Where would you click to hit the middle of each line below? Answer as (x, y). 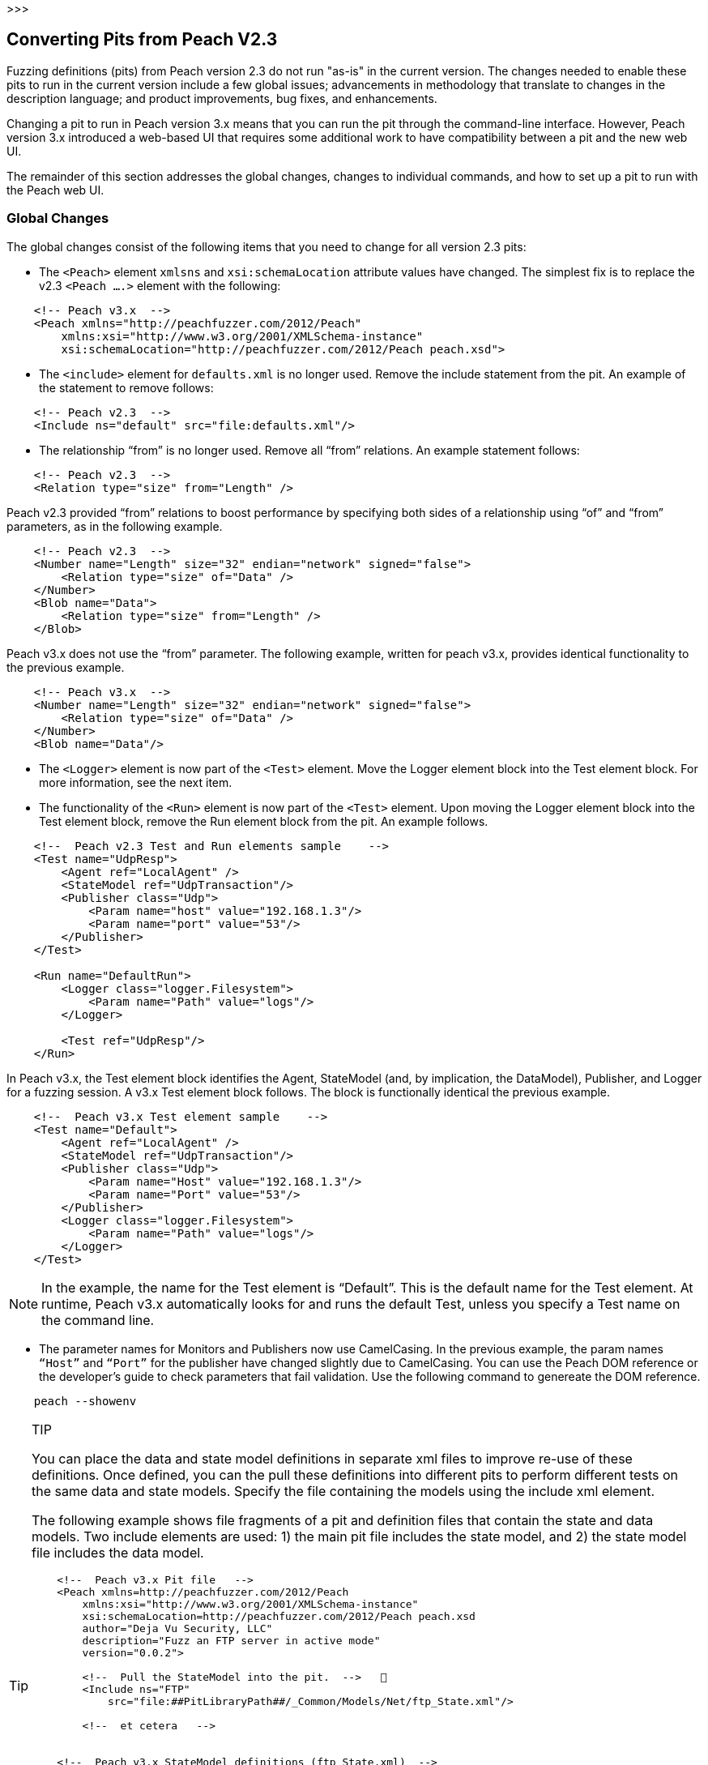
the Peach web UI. (55, 190)
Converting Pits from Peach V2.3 (142, 40)
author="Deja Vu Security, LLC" (177, 1628)
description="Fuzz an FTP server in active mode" (231, 1640)
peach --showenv (85, 1401)
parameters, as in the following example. (115, 526)
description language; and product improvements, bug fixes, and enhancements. (222, 98)
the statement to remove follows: (126, 387)
